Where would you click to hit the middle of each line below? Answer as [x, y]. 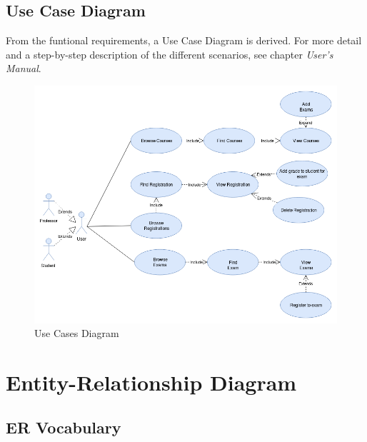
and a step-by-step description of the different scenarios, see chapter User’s [170, 54]
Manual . [24, 68]
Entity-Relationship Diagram [151, 382]
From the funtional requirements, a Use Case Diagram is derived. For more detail [184, 40]
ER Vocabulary [64, 427]
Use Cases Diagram [77, 333]
